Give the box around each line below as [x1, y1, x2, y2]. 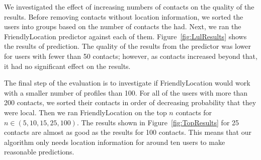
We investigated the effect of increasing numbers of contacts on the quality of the [4, 2, 254, 12]
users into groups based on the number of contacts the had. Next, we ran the [4, 21, 241, 32]
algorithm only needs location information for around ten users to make [4, 136, 225, 147]
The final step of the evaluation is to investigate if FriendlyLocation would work [4, 77, 250, 88]
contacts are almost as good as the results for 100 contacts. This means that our [4, 127, 251, 137]
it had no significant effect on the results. [4, 60, 131, 71]
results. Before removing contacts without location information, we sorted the [4, 11, 243, 22]
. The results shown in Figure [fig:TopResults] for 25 [76, 117, 239, 127]
